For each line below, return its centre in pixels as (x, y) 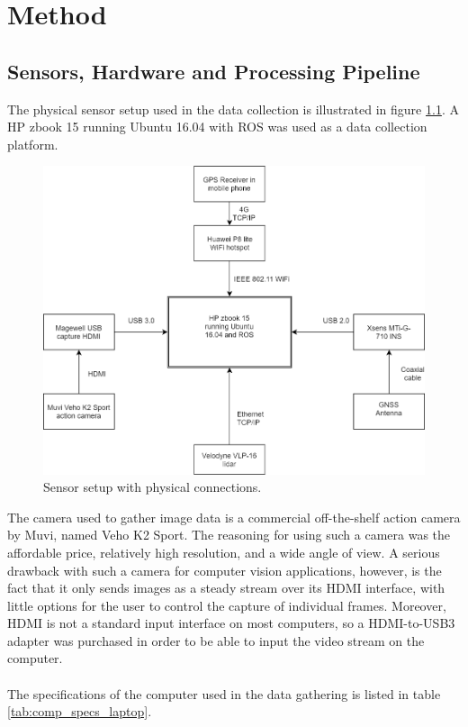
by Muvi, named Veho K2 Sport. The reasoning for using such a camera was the (229, 535)
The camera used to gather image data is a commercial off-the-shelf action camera (234, 517)
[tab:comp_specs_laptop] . (80, 711)
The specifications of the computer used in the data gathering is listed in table (224, 693)
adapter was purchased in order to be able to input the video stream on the (216, 640)
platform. (33, 144)
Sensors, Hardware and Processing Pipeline (214, 71)
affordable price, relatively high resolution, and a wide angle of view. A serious (224, 552)
